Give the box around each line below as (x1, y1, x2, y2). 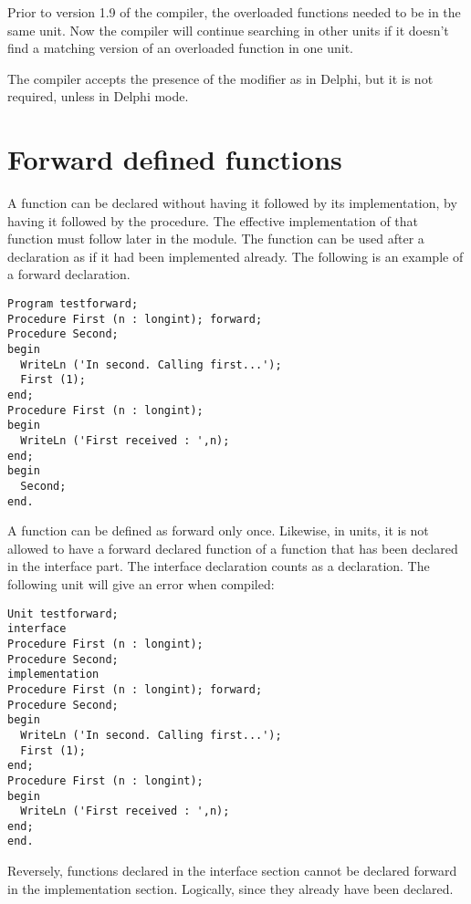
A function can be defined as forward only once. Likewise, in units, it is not (7, 521, 429, 540)
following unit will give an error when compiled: (7, 575, 275, 594)
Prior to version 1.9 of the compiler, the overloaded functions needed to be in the (7, 3, 461, 21)
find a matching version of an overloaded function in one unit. (7, 38, 353, 57)
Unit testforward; (7, 607, 119, 620)
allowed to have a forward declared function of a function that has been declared (7, 538, 458, 557)
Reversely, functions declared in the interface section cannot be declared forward (7, 861, 457, 880)
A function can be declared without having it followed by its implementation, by (7, 193, 457, 213)
